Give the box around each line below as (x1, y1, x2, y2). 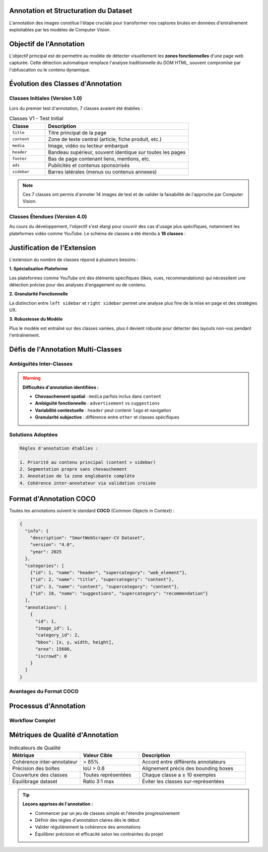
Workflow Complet (9, 717, 56, 724)
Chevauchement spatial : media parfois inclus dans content (35, 393, 162, 399)
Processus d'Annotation (9, 701, 86, 710)
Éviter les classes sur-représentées (142, 778, 224, 785)
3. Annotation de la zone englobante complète (19, 473, 135, 479)
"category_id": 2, (35, 632, 80, 638)
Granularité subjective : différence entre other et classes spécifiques (35, 414, 180, 420)
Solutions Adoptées (9, 431, 58, 438)
